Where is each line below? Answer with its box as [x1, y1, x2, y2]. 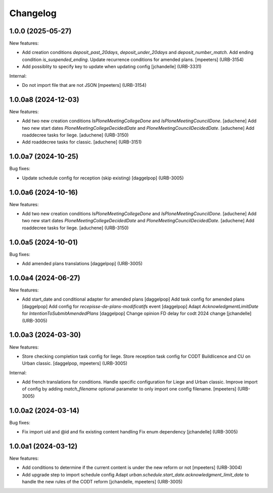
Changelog [9, 8, 57, 19]
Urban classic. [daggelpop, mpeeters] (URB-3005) [22, 360, 127, 366]
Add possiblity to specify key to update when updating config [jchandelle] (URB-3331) [22, 64, 202, 70]
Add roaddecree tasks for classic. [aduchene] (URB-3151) [22, 139, 142, 145]
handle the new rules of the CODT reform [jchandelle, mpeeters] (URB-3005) [22, 479, 183, 485]
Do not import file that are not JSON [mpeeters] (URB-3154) [22, 82, 147, 88]
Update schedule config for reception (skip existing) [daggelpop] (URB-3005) [22, 175, 184, 181]
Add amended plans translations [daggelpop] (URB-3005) [22, 261, 143, 267]
